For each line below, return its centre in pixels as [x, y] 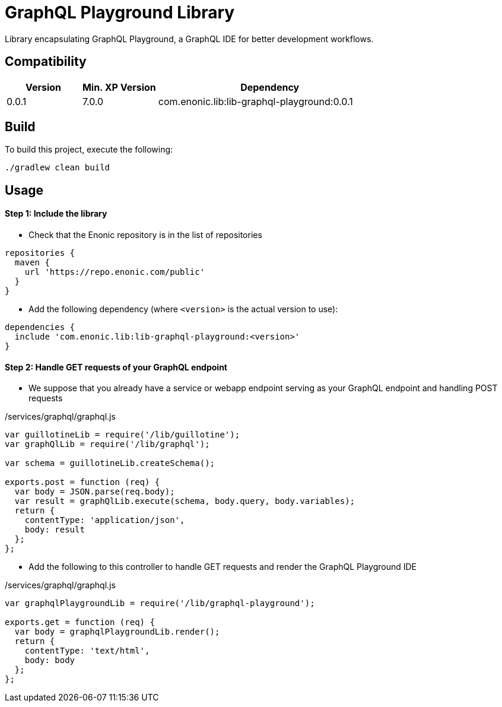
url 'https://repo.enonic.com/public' [115, 272]
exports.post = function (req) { [82, 482]
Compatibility [46, 62]
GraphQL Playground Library [120, 12]
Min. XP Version [119, 87]
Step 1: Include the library [56, 214]
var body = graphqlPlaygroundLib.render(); [117, 632]
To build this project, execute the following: [89, 150]
